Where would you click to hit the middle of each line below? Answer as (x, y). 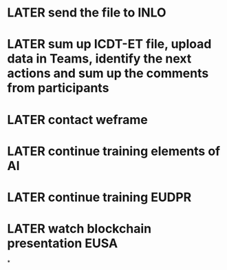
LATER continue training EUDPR (99, 197)
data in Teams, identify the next (99, 59)
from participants (58, 88)
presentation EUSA (63, 243)
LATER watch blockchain (79, 229)
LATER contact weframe (77, 120)
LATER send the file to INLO (87, 13)
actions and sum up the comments (108, 73)
